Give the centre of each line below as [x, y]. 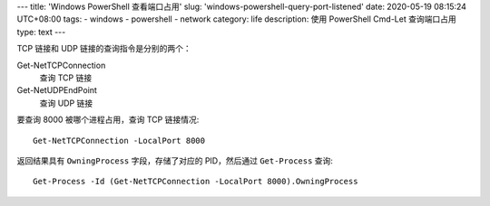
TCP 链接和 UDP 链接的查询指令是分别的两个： [104, 49]
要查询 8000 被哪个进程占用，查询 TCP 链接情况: [108, 120]
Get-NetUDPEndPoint [57, 90]
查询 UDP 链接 [66, 103]
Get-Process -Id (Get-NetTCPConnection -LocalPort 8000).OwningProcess [196, 182]
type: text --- [41, 32]
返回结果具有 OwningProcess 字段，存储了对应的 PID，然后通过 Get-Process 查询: [175, 160]
